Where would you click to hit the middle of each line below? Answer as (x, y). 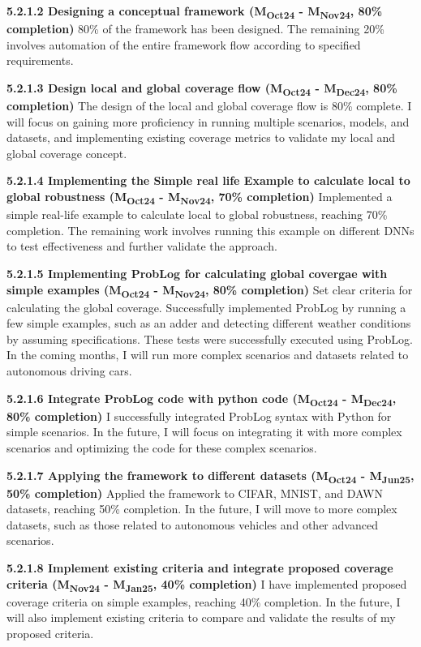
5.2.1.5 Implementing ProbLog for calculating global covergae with (197, 273)
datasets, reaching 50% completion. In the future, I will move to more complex (202, 509)
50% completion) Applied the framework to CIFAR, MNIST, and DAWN (195, 493)
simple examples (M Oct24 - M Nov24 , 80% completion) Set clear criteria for (210, 290)
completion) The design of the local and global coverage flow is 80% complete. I (209, 106)
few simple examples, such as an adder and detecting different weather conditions (209, 323)
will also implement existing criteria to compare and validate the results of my (201, 617)
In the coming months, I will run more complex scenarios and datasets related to (208, 355)
